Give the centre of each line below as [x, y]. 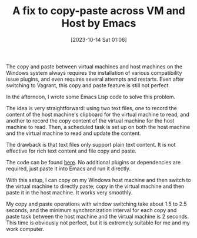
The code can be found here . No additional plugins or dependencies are [94, 162]
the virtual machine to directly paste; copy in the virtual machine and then [95, 186]
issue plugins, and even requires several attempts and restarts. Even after [95, 79]
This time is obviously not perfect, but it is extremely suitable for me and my [98, 223]
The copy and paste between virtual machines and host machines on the [94, 67]
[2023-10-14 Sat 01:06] [99, 39]
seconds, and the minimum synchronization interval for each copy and [91, 210]
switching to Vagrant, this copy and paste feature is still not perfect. [88, 85]
